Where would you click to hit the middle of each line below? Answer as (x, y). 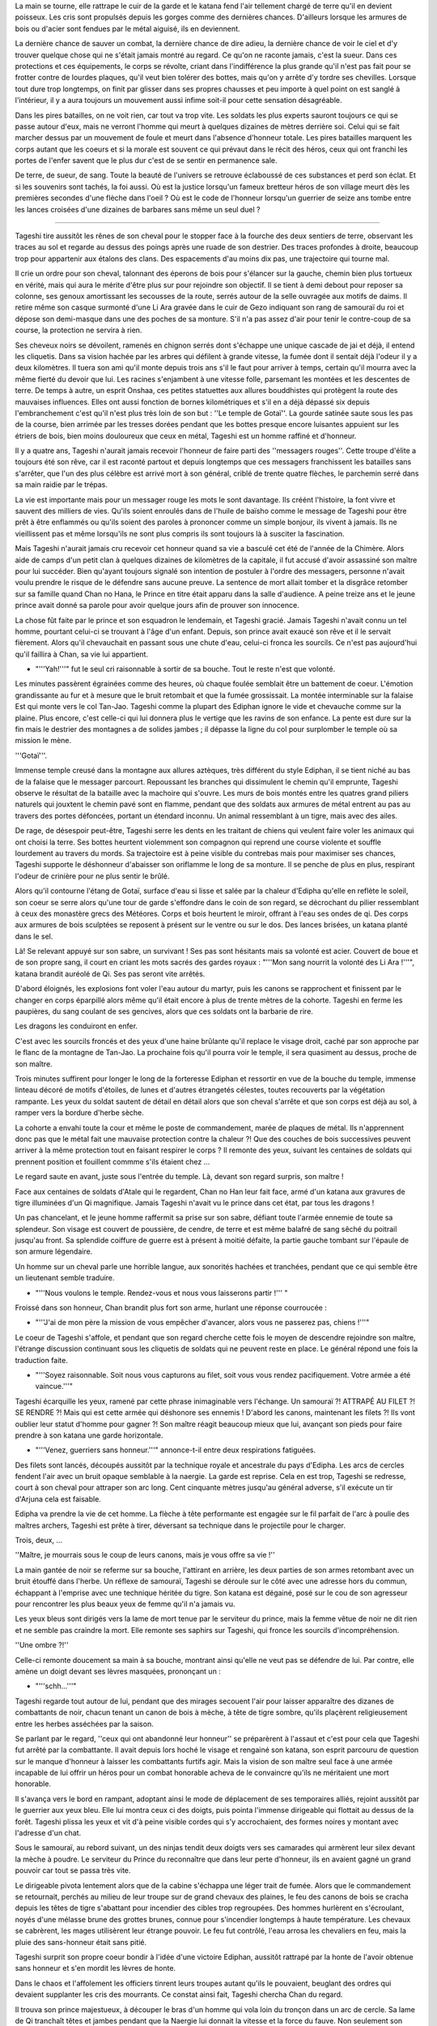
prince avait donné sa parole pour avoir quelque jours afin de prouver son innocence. (157, 605)
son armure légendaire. (54, 1251)
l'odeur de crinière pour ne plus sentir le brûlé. (92, 876)
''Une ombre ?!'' (42, 1645)
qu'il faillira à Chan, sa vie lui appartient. (82, 654)
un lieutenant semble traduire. (65, 1278)
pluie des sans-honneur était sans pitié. (81, 1942)
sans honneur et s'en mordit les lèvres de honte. (95, 1968)
